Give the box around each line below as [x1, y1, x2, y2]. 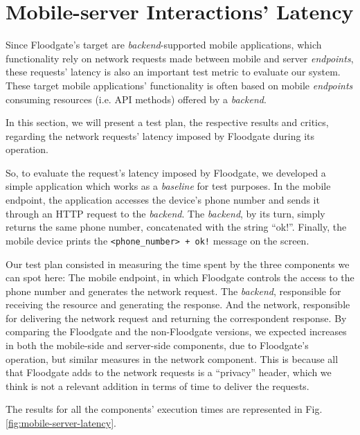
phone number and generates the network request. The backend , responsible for [6, 283, 341, 298]
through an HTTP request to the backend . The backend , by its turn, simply [6, 206, 325, 220]
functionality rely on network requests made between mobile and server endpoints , [6, 51, 354, 65]
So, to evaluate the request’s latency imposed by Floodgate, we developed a [6, 165, 326, 179]
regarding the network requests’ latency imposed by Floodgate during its [6, 128, 314, 143]
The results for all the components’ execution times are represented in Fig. [6, 402, 323, 416]
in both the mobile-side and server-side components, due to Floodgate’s [6, 338, 309, 353]
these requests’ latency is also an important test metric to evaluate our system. [6, 64, 341, 79]
